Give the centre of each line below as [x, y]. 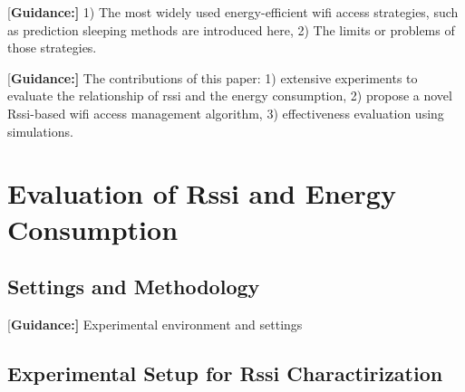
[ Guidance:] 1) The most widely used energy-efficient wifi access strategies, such [233, 12]
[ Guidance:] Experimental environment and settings [155, 324]
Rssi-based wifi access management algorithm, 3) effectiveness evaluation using [226, 113]
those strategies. [52, 48]
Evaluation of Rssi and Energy [202, 193]
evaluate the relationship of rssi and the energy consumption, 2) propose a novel [230, 96]
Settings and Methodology [134, 287]
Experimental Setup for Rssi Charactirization [225, 373]
